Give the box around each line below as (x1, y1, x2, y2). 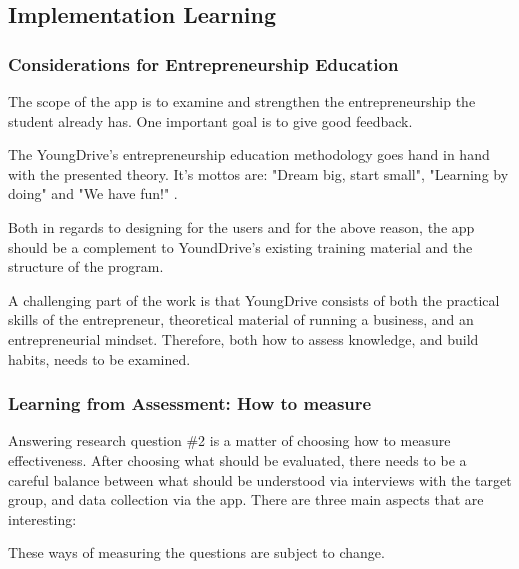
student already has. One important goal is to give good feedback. (8, 110, 413, 131)
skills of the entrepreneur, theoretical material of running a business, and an (8, 309, 474, 330)
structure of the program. (8, 256, 164, 277)
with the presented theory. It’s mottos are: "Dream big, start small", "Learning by (8, 163, 509, 184)
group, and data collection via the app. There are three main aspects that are (8, 489, 484, 510)
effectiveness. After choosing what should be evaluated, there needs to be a (8, 449, 467, 470)
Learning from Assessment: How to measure (8, 391, 372, 416)
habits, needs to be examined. (8, 348, 191, 369)
